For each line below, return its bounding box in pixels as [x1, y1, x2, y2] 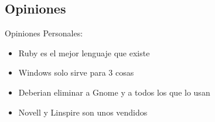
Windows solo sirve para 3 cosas [18, 66, 134, 79]
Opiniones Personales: [5, 27, 83, 39]
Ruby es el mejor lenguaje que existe [18, 46, 150, 59]
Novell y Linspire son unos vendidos [18, 106, 148, 118]
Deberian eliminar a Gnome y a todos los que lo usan [18, 86, 210, 98]
